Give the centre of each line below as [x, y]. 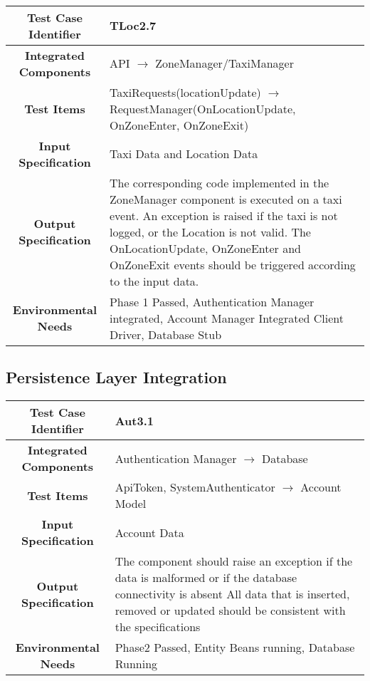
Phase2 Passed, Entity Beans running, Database [235, 648]
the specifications [158, 627]
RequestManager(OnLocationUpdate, [202, 108]
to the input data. [154, 281]
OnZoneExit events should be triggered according [232, 264]
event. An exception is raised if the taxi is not [223, 215]
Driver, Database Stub [165, 334]
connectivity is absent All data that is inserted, [232, 594]
